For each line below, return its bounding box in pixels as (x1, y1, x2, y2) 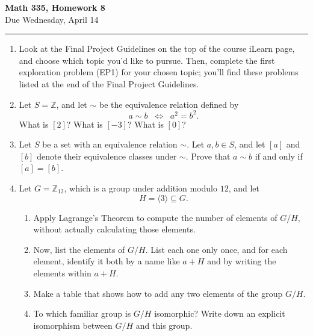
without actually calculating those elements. (33, 223, 196, 235)
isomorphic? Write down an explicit (154, 307, 285, 320)
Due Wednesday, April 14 (5, 13, 99, 25)
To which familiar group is (33, 307, 131, 320)
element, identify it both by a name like (33, 255, 180, 267)
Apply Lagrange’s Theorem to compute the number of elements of (33, 211, 277, 223)
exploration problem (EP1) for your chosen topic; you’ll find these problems (19, 66, 299, 78)
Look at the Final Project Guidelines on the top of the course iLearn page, (19, 42, 295, 55)
